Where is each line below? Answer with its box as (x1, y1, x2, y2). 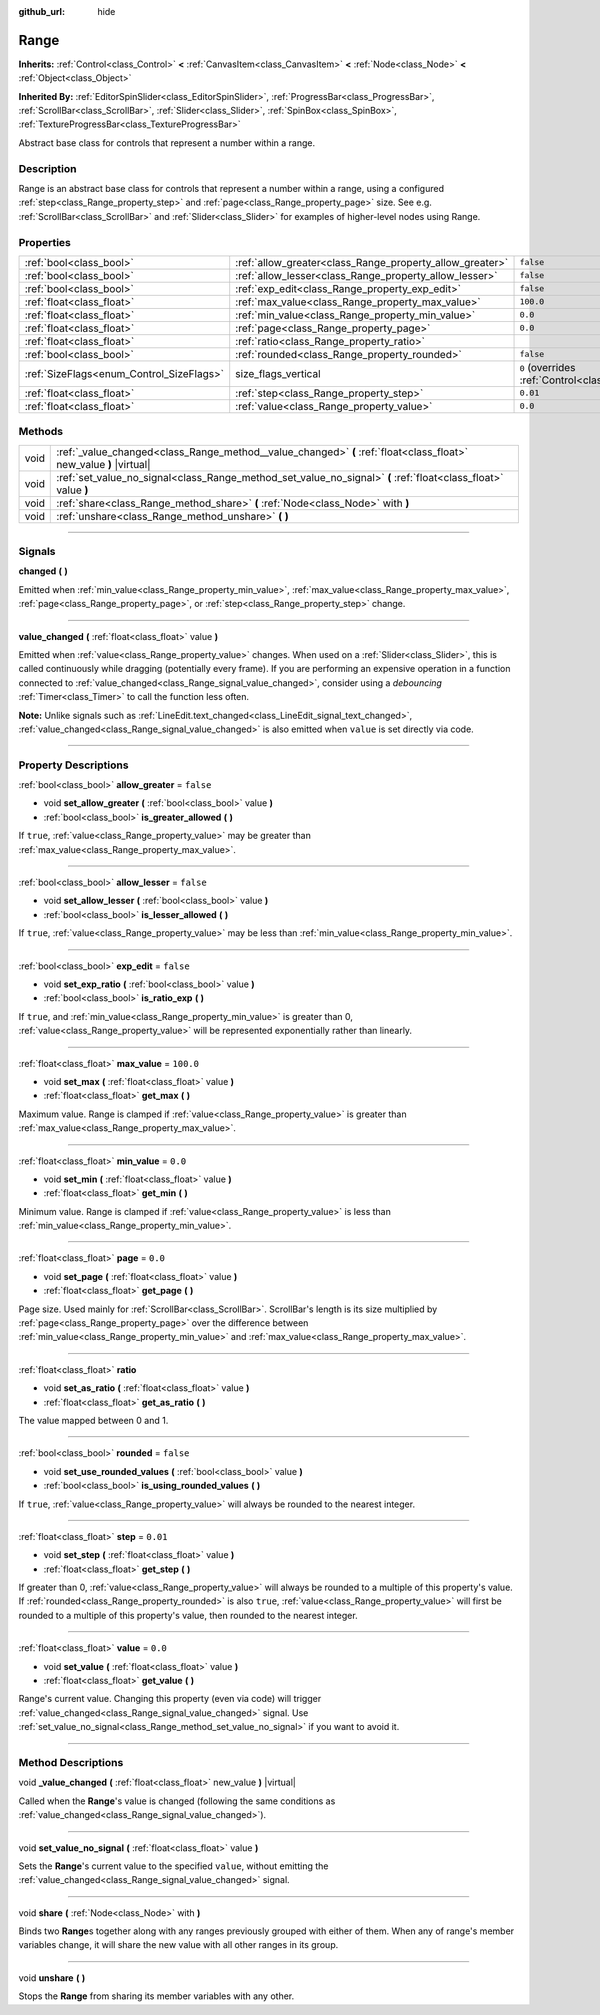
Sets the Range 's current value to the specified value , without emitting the (18, 1860, 329, 1872)
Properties (18, 235, 72, 249)
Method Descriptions (18, 1755, 124, 1769)
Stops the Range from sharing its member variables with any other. (18, 1990, 295, 2002)
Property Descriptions (18, 758, 129, 772)
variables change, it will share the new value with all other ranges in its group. (18, 1939, 339, 1951)
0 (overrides (519, 360, 576, 374)
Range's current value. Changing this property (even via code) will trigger (18, 1693, 322, 1705)
